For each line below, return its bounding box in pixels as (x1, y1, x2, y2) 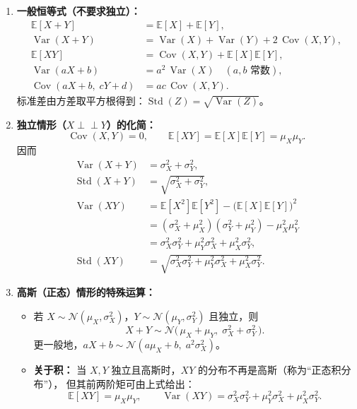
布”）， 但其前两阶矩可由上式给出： (33, 376, 195, 391)
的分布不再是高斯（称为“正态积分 (197, 362, 351, 377)
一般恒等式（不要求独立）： (16, 4, 141, 18)
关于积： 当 (33, 362, 87, 377)
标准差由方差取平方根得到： (16, 93, 146, 107)
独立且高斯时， (111, 362, 181, 377)
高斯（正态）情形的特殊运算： (16, 285, 156, 300)
